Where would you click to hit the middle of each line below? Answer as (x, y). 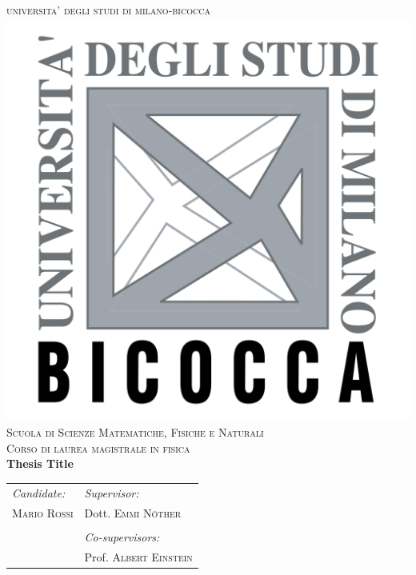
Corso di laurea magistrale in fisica (98, 447)
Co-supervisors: (122, 536)
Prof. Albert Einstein (138, 556)
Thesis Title (40, 463)
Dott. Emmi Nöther (133, 512)
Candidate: (39, 492)
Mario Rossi (43, 512)
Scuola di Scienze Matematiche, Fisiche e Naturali (135, 432)
